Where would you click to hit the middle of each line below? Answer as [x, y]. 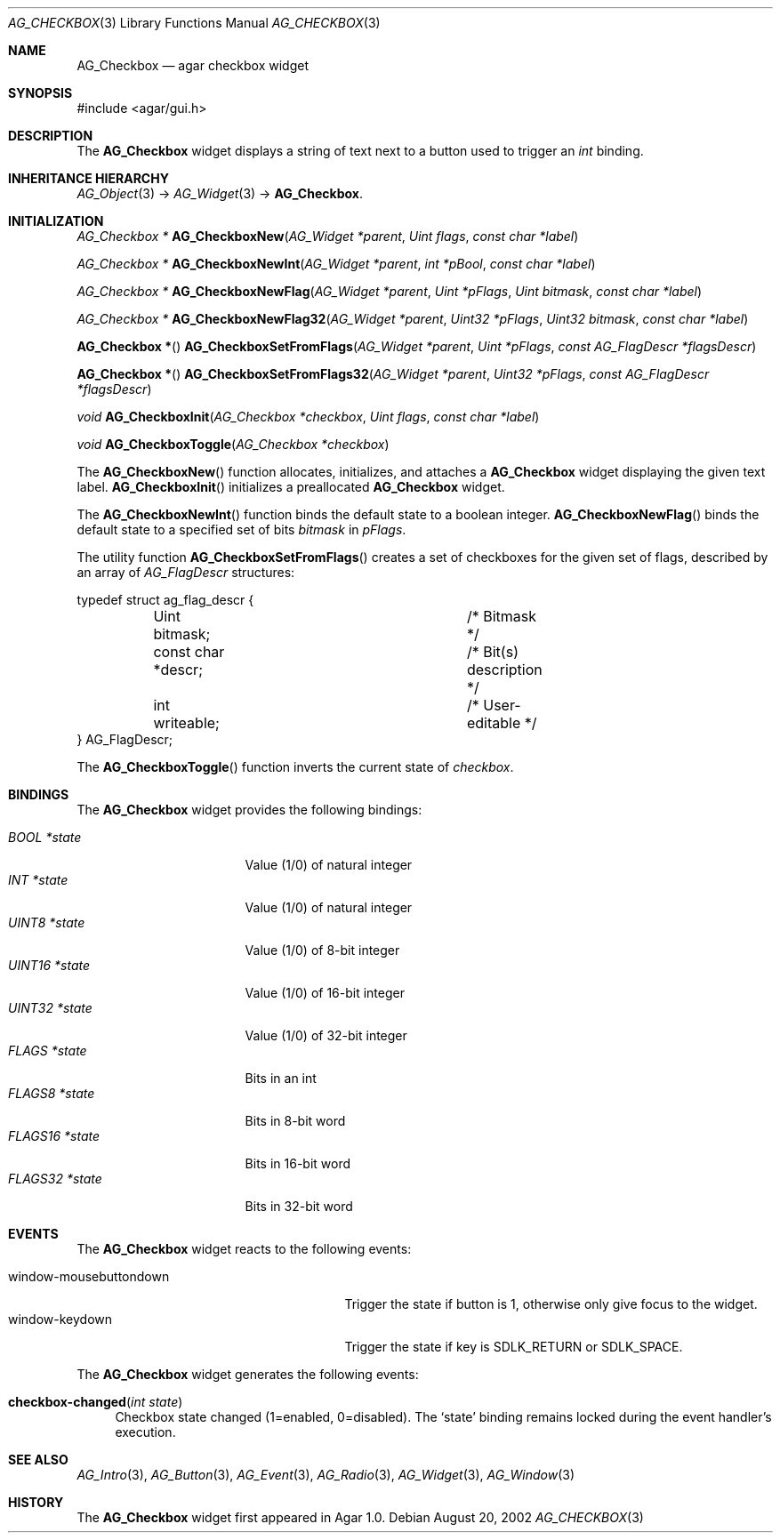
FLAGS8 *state [52, 1093]
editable [494, 723]
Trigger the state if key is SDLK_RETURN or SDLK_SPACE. [514, 1347]
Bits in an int [281, 1078]
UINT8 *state [47, 922]
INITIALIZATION [56, 221]
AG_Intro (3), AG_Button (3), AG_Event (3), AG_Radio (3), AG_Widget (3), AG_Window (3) [326, 1475]
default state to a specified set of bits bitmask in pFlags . [241, 529]
